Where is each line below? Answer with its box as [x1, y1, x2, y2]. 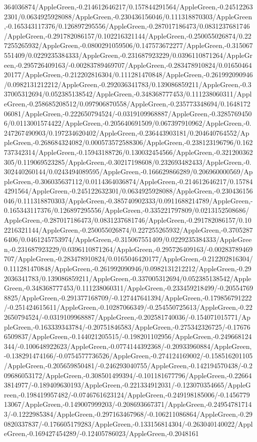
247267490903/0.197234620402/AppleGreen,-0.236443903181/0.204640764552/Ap [4, 127, 250, 138]
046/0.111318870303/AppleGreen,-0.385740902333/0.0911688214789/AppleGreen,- [4, 195, 253, 205]
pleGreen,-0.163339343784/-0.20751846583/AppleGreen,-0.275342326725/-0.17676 [4, 321, 251, 332]
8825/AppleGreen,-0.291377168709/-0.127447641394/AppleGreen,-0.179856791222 [4, 292, 252, 302]
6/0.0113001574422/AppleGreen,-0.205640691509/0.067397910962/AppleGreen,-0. [4, 118, 252, 128]
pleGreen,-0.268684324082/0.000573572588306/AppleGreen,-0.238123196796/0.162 [4, 137, 253, 147]
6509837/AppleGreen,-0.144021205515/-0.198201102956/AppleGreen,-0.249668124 [4, 331, 252, 342]
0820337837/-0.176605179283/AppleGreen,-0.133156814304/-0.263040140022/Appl [4, 418, 253, 429]
